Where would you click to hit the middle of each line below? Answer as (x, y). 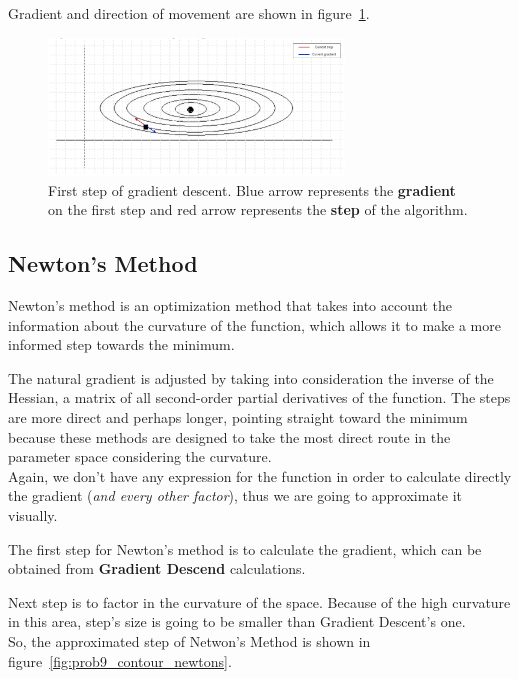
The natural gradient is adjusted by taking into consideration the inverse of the (251, 377)
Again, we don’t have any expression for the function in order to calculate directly (260, 475)
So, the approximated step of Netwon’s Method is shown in (189, 641)
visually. (33, 515)
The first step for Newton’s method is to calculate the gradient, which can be (245, 548)
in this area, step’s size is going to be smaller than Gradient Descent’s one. (237, 621)
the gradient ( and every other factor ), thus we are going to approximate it (235, 495)
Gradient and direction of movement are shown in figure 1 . (189, 13)
